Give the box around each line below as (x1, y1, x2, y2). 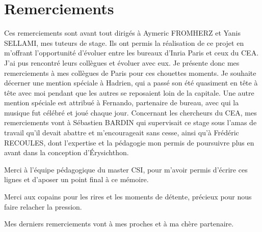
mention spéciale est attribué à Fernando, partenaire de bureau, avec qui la (4, 97, 239, 108)
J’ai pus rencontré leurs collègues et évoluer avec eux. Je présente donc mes (4, 57, 240, 68)
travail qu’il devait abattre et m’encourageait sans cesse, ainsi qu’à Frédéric (4, 127, 239, 138)
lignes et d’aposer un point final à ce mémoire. (4, 174, 149, 185)
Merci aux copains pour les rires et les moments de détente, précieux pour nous (4, 191, 252, 202)
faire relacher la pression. (4, 201, 82, 212)
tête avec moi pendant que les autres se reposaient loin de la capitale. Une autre (4, 87, 254, 98)
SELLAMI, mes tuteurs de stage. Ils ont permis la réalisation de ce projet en (4, 37, 244, 48)
